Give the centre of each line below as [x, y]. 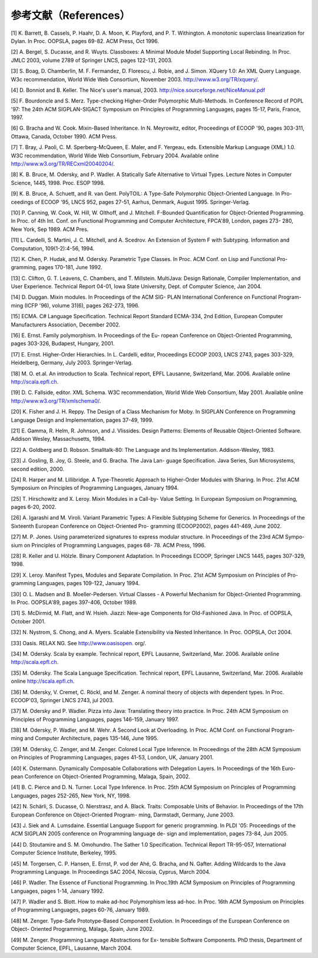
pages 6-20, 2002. [34, 507]
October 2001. [28, 621]
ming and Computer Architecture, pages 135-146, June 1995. [85, 738]
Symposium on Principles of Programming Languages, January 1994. [95, 488]
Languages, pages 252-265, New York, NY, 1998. [71, 795]
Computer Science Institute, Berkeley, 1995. [64, 853]
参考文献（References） [71, 15]
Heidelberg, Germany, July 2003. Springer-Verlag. [72, 363]
